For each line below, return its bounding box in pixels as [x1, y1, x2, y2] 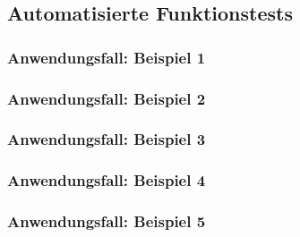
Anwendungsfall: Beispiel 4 [7, 169, 206, 191]
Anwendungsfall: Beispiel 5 [7, 210, 206, 233]
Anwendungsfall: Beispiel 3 [7, 128, 206, 150]
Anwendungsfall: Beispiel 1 [7, 46, 206, 68]
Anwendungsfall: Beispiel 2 [7, 87, 206, 109]
